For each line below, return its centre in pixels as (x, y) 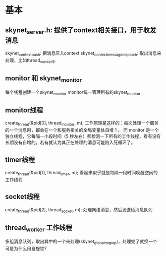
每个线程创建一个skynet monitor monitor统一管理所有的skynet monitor (73, 93)
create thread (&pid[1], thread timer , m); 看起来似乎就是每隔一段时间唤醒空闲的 (82, 173)
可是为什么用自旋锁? (26, 249)
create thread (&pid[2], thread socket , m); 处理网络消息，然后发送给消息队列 (79, 210)
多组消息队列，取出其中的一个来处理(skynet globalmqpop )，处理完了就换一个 (81, 242)
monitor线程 (24, 110)
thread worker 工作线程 (39, 228)
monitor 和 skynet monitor (44, 79)
